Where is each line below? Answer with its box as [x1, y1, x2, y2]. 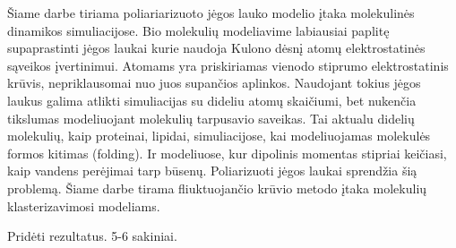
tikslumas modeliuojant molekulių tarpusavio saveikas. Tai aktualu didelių [7, 108, 415, 127]
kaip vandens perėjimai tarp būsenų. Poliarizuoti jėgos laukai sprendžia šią [7, 161, 417, 180]
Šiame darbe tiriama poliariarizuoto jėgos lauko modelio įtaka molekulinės [7, 4, 415, 21]
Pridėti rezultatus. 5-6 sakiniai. [7, 227, 177, 245]
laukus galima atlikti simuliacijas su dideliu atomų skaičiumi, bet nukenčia [7, 90, 417, 109]
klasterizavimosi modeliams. [7, 196, 160, 215]
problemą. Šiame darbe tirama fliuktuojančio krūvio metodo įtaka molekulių [7, 178, 427, 197]
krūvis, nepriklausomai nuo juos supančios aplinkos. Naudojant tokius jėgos [7, 73, 421, 92]
